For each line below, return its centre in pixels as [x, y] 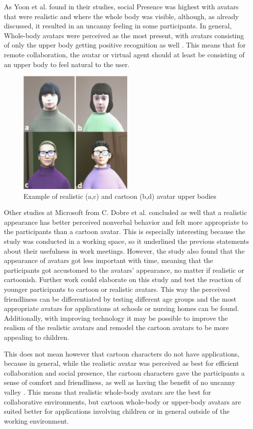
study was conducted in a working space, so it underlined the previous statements [126, 241]
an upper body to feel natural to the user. [67, 64]
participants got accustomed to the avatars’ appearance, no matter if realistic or [124, 270]
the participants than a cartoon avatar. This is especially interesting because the [125, 231]
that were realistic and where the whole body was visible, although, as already [121, 16]
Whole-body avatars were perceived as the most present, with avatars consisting [124, 35]
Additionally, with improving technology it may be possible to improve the [116, 318]
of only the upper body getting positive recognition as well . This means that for [125, 45]
